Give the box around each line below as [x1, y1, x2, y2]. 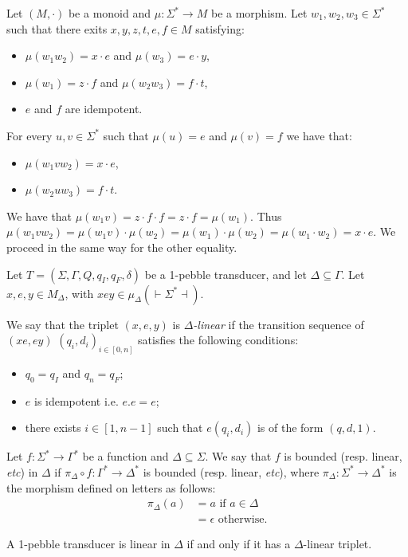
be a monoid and [68, 5, 151, 21]
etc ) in [6, 463, 38, 480]
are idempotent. [65, 100, 143, 117]
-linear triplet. [303, 535, 372, 552]
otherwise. [218, 514, 268, 526]
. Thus [250, 207, 282, 224]
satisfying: [195, 20, 245, 37]
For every [6, 127, 53, 143]
